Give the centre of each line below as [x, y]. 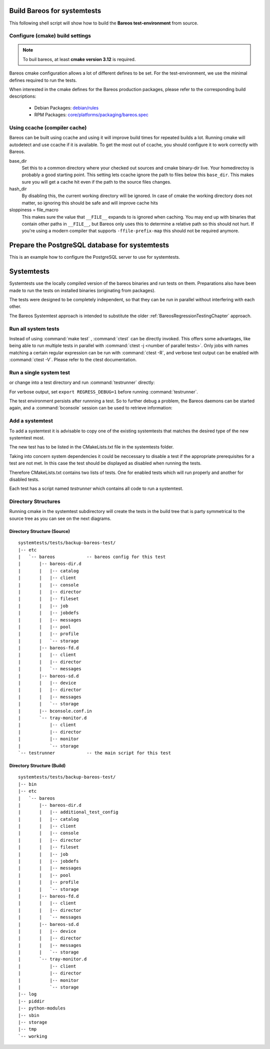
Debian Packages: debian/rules [66, 108]
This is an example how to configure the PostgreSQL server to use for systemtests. [95, 257]
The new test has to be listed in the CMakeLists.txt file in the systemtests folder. [91, 447]
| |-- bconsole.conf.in [55, 711]
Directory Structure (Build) [37, 765]
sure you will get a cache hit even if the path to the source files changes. [96, 182]
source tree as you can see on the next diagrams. [60, 518]
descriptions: [23, 96]
